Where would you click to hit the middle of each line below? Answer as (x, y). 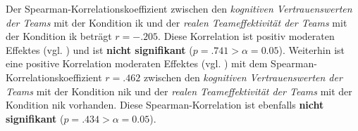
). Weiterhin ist (311, 49)
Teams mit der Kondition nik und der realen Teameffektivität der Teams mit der (179, 91)
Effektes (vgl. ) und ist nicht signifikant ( (99, 49)
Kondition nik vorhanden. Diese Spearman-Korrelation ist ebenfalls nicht (165, 105)
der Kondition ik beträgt (59, 36)
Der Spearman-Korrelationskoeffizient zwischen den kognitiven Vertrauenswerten (179, 8)
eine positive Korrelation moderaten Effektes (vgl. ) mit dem (137, 63)
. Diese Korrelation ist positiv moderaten (246, 36)
